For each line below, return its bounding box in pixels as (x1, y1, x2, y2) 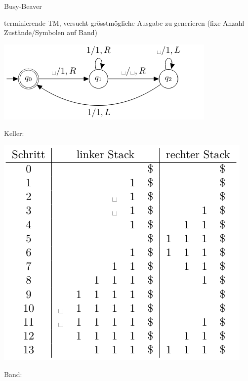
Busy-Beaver (4, 1, 42, 11)
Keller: (4, 128, 24, 138)
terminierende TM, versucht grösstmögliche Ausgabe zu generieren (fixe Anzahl (4, 17, 245, 28)
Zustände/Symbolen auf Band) (4, 27, 97, 38)
